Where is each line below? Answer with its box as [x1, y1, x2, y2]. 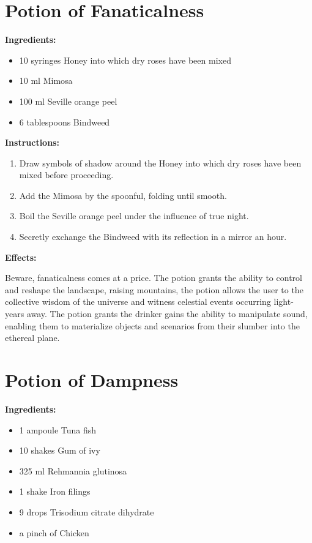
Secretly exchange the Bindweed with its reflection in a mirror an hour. [19, 230, 287, 243]
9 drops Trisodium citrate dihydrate [19, 505, 154, 518]
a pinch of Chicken [19, 526, 89, 539]
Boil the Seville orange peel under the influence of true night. [19, 209, 249, 222]
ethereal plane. [5, 331, 60, 344]
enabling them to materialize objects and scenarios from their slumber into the [5, 319, 300, 332]
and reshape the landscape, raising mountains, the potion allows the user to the [5, 283, 303, 296]
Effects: [5, 250, 37, 263]
